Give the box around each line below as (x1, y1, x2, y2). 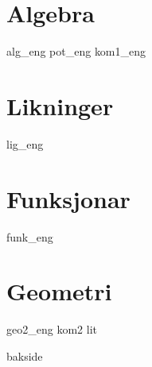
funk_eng (6, 228, 53, 245)
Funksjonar (6, 182, 131, 214)
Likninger (6, 89, 114, 122)
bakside (6, 347, 43, 364)
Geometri (6, 275, 112, 307)
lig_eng (6, 135, 44, 152)
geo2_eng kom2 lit (6, 321, 97, 338)
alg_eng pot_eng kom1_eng (6, 43, 146, 60)
